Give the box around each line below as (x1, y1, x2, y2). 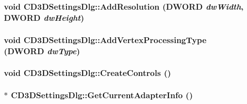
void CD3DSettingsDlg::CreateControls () (4, 67, 171, 79)
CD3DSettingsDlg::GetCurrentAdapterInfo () (11, 89, 193, 101)
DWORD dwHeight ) (4, 11, 84, 23)
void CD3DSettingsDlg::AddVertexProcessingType (4, 33, 207, 45)
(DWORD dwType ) (4, 45, 80, 57)
